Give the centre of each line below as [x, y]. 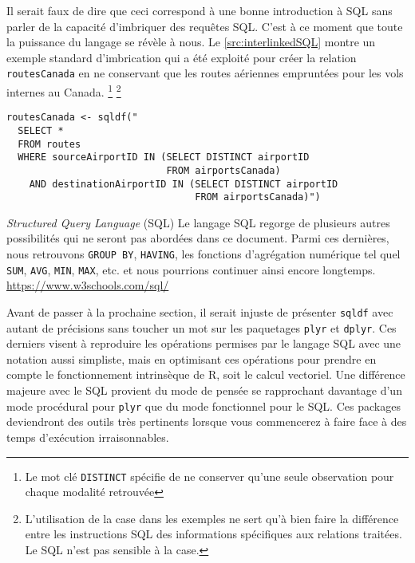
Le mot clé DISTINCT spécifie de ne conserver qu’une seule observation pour [209, 476]
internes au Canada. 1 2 [64, 91]
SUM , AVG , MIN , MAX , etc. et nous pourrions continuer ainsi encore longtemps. [191, 269]
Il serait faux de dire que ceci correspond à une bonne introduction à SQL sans [200, 10]
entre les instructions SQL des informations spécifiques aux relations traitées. [213, 534]
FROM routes [49, 144]
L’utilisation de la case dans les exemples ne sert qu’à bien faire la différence [212, 518]
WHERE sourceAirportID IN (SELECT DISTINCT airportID [164, 157]
